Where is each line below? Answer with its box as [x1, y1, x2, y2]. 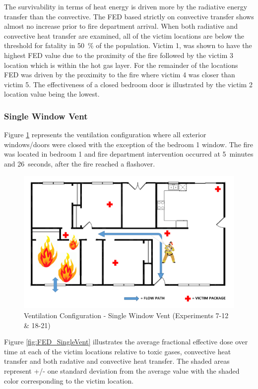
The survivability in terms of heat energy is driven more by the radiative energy [4, 1, 248, 11]
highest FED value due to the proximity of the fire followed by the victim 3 [4, 50, 233, 60]
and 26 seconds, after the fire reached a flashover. [4, 158, 155, 168]
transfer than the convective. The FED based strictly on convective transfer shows [4, 11, 254, 21]
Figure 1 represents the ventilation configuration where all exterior [4, 129, 206, 140]
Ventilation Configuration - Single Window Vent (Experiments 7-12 [24, 310, 229, 321]
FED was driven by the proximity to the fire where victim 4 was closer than [4, 69, 235, 80]
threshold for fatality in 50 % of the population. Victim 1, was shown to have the [4, 40, 252, 51]
